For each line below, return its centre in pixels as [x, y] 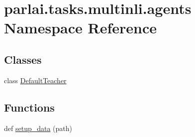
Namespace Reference [80, 28]
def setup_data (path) [38, 128]
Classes [23, 59]
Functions [29, 107]
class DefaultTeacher [35, 80]
